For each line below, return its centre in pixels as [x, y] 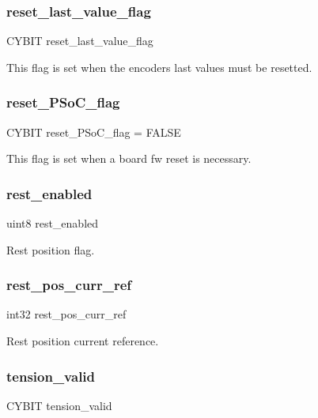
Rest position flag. [51, 249]
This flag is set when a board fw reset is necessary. [129, 158]
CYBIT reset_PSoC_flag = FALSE [94, 132]
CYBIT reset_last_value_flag [80, 41]
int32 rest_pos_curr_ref [66, 314]
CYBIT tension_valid [59, 405]
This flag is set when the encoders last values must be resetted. [159, 67]
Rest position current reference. [83, 341]
